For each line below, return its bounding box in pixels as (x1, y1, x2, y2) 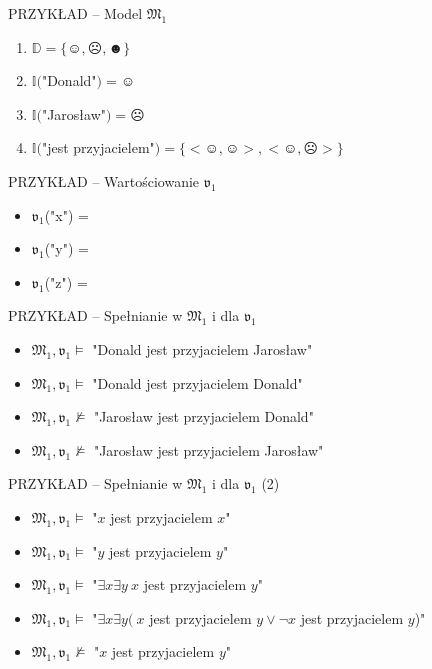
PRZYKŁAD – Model (8, 3, 143, 23)
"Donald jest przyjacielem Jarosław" (92, 338, 313, 359)
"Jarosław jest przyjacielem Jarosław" (93, 439, 324, 460)
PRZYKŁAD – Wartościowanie (8, 170, 200, 191)
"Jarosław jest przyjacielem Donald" (93, 406, 314, 427)
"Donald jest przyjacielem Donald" (92, 372, 303, 393)
